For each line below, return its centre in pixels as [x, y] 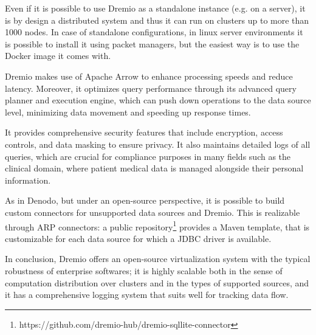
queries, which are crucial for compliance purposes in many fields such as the [148, 156]
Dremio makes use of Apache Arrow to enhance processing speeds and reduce [149, 76]
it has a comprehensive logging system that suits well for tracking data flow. [147, 295]
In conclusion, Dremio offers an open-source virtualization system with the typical [158, 259]
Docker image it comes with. [58, 56]
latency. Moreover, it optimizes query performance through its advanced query [151, 88]
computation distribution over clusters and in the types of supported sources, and [157, 282]
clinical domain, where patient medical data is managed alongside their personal [154, 168]
